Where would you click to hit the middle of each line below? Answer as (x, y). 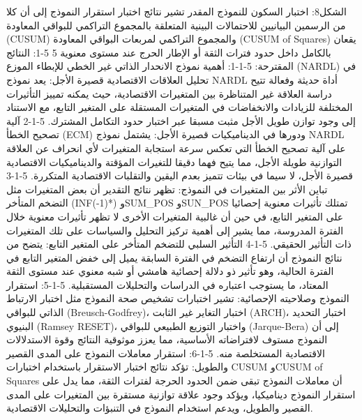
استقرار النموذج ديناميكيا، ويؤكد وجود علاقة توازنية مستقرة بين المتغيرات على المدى (181, 394)
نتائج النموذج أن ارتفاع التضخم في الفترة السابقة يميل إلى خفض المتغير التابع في (174, 257)
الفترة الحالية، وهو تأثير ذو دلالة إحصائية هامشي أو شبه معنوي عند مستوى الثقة (170, 271)
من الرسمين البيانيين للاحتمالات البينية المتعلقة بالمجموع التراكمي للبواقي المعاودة (176, 25)
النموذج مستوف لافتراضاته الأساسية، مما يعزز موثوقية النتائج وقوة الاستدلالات (167, 339)
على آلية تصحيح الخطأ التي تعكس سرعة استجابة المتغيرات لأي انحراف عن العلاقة (176, 148)
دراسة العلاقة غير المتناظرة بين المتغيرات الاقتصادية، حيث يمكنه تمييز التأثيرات (169, 93)
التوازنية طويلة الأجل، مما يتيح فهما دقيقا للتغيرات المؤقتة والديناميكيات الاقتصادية (174, 162)
